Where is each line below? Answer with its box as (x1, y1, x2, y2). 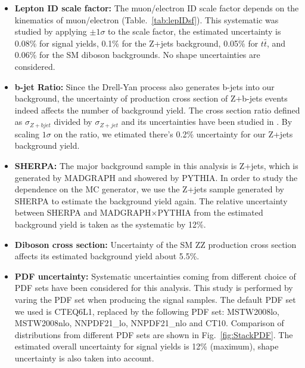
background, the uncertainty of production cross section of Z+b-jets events (14, 92, 288, 105)
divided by (54, 115, 92, 128)
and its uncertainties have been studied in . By (121, 115, 292, 128)
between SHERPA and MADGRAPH (14, 206, 151, 219)
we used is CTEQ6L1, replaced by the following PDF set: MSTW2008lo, (14, 305, 279, 317)
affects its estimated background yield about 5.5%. (14, 250, 200, 262)
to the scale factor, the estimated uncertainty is (108, 25, 281, 38)
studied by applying (14, 25, 87, 38)
